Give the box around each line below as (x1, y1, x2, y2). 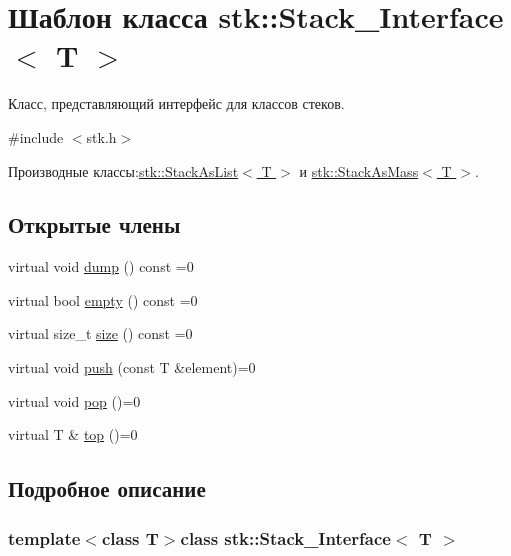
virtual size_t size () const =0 (8, 323, 193, 344)
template (8, 525, 81, 550)
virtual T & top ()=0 (8, 424, 138, 445)
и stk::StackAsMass (299, 160, 419, 181)
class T (101, 525, 159, 550)
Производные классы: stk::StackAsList (8, 160, 239, 181)
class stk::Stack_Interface (180, 525, 391, 550)
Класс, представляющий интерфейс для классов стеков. (8, 93, 345, 114)
